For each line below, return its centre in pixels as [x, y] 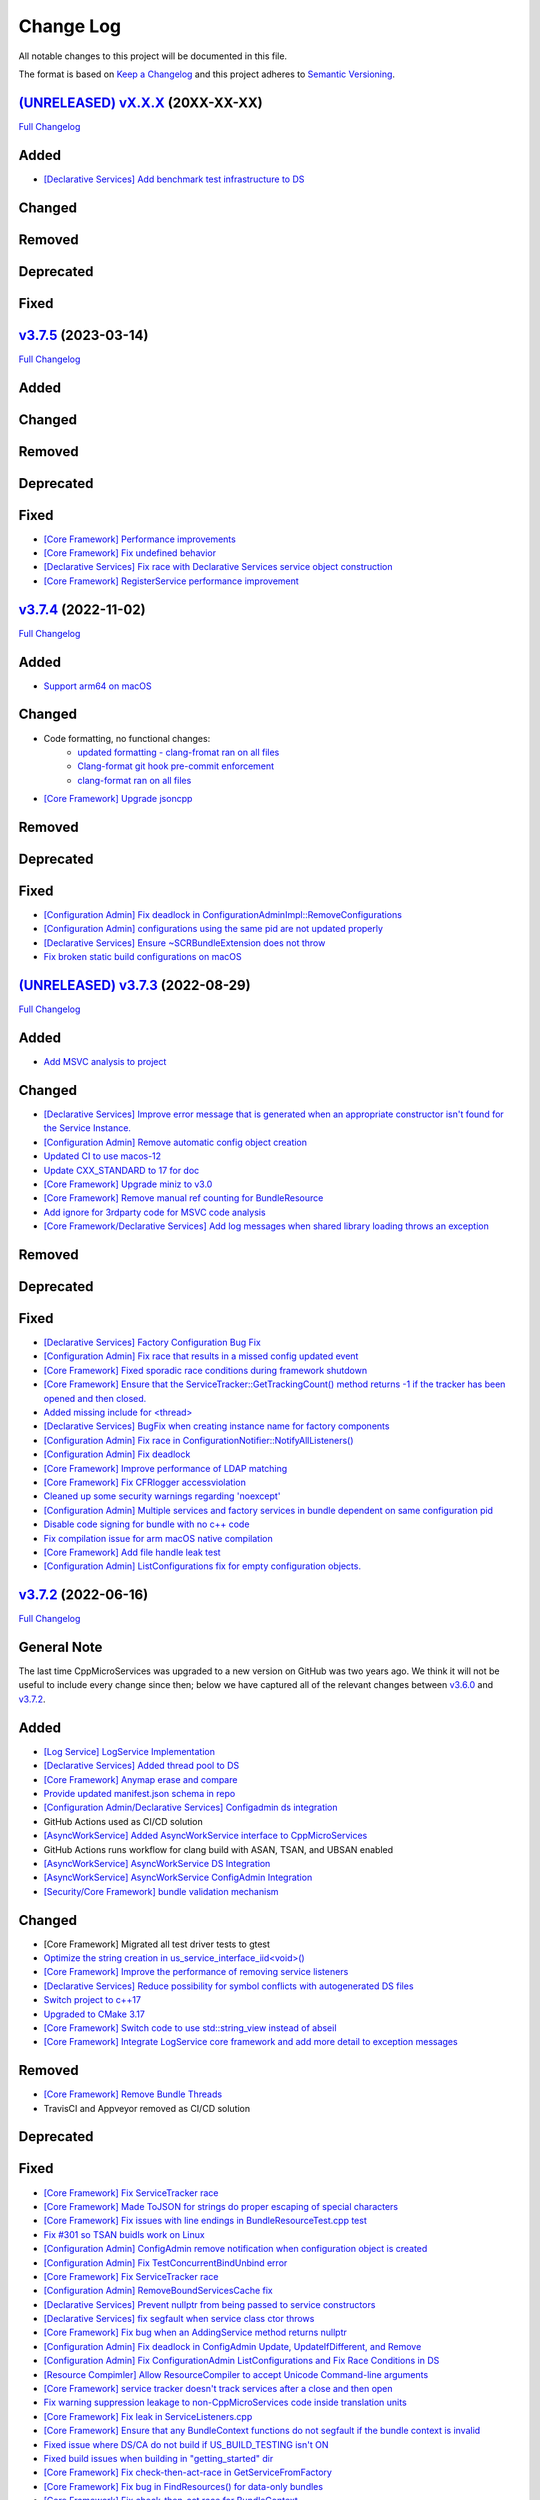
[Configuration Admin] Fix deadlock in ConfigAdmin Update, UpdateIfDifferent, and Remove [232, 2346]
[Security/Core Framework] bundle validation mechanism [161, 1891]
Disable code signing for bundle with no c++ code [146, 1524]
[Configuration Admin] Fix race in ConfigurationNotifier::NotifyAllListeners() [198, 1440]
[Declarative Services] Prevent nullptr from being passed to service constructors [209, 2304]
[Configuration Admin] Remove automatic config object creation [175, 1142]
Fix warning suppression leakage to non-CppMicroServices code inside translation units [225, 2402]
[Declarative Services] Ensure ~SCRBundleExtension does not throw [184, 942]
